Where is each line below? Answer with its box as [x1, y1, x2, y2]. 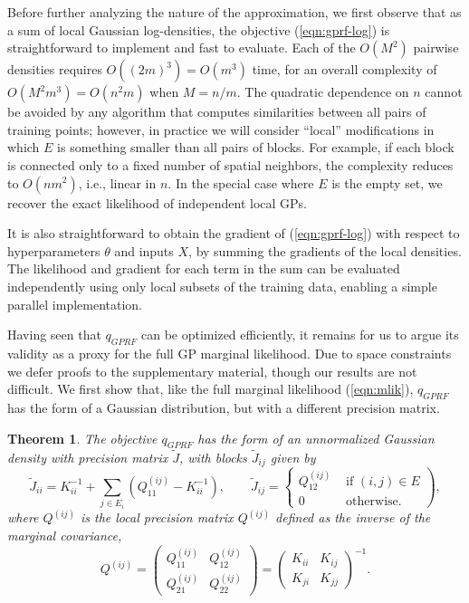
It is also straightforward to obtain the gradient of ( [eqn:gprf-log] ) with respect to [7, 224, 460, 243]
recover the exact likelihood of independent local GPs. [7, 193, 308, 212]
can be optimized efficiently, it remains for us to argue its [141, 325, 459, 344]
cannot [425, 82, 463, 101]
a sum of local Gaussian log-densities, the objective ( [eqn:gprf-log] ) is [7, 20, 390, 39]
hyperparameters [7, 241, 100, 260]
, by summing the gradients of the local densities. [188, 241, 462, 260]
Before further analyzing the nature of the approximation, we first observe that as [7, 3, 462, 21]
